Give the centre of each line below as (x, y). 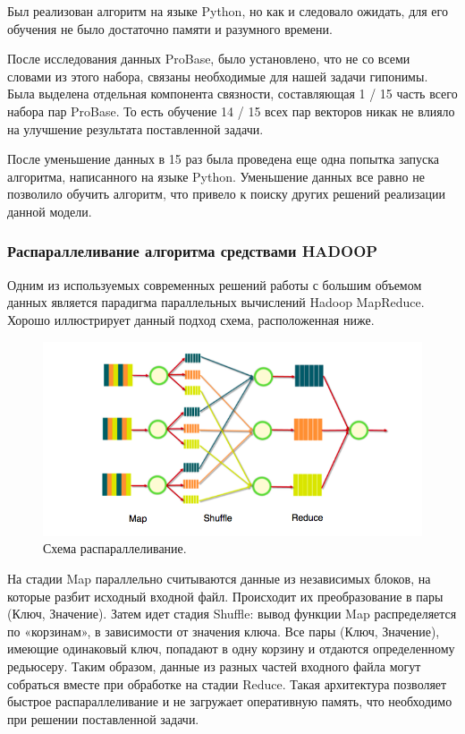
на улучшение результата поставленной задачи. (135, 128)
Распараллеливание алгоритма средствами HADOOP (193, 251)
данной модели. (50, 211)
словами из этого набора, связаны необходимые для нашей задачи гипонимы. (218, 76)
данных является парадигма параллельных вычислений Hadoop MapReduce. (216, 302)
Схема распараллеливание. (115, 548)
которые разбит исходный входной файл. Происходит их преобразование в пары (225, 596)
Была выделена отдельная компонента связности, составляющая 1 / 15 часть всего (232, 94)
